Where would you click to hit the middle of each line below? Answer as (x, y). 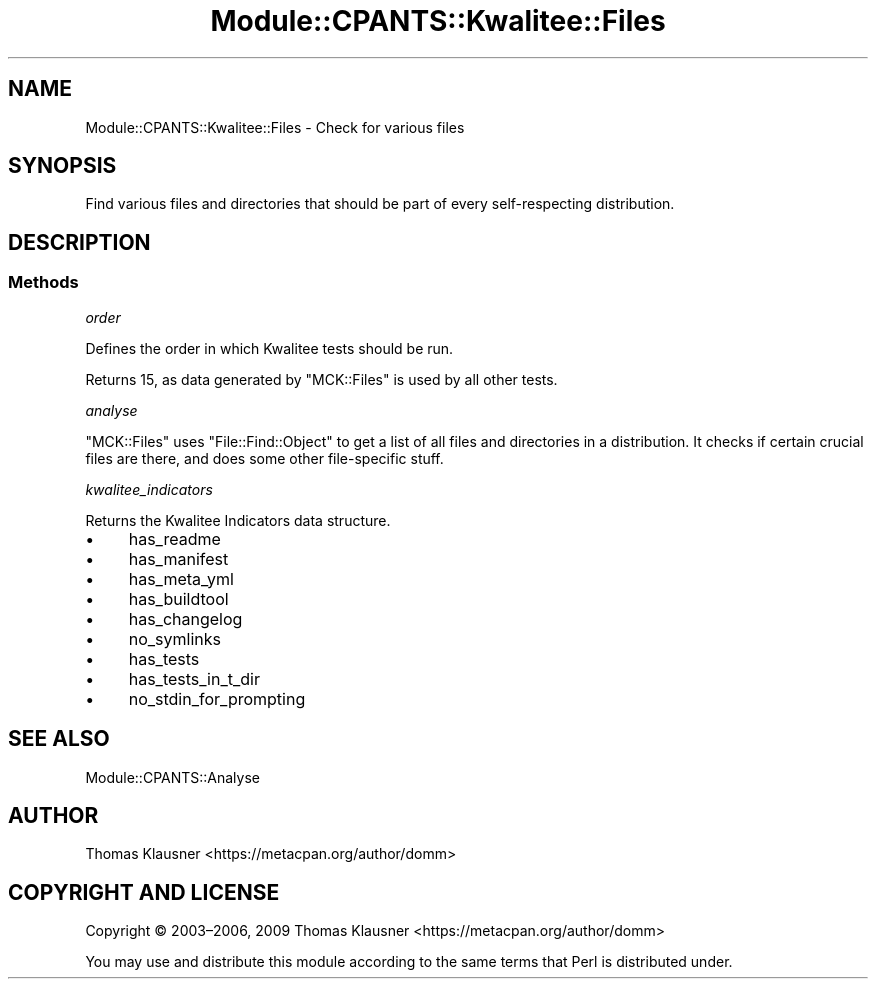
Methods (43, 282)
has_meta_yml (181, 578)
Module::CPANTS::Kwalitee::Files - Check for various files (275, 127)
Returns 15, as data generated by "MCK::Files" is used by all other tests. (321, 379)
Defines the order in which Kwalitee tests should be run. (269, 348)
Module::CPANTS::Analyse (173, 777)
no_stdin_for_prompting (217, 698)
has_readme (174, 538)
